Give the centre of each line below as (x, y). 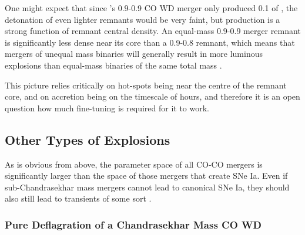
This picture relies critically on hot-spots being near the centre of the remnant (146, 85)
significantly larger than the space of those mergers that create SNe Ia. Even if (146, 176)
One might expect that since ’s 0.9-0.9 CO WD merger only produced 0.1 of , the (151, 8)
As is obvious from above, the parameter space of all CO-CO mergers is (134, 164)
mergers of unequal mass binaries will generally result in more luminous (134, 54)
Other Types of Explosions (88, 139)
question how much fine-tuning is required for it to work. (107, 108)
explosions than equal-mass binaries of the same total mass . (113, 65)
